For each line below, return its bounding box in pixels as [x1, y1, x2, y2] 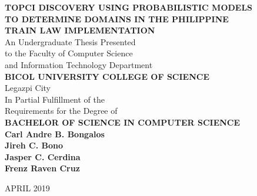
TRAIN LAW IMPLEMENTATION [5, 24, 155, 36]
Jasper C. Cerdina [5, 150, 81, 163]
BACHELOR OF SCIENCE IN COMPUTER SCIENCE [5, 116, 241, 128]
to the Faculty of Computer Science [5, 47, 133, 59]
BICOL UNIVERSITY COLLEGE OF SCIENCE [5, 70, 210, 82]
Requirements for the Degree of [5, 104, 118, 117]
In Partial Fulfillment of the [5, 93, 105, 105]
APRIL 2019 [5, 181, 50, 194]
